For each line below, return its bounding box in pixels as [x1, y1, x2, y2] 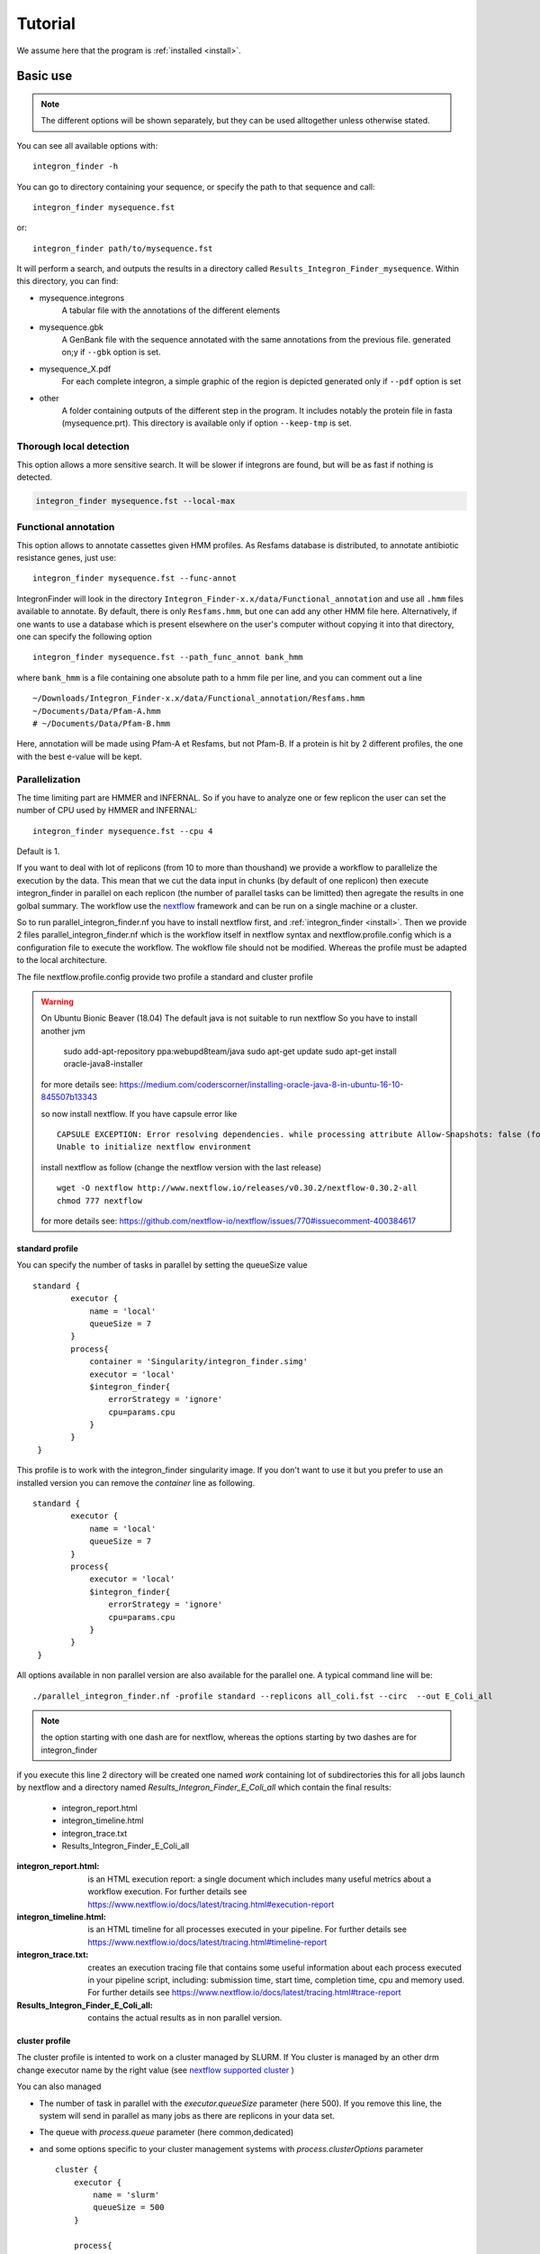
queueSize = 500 [93, 2203, 165, 2213]
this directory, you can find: [16, 276, 119, 287]
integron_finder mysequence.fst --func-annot [32, 573, 238, 583]
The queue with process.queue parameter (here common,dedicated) [39, 2127, 294, 2138]
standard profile [16, 1243, 78, 1253]
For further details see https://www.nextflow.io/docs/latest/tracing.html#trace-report [87, 1987, 401, 1998]
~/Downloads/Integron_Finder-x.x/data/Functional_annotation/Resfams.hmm [32, 693, 365, 703]
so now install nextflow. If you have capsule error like [40, 1108, 238, 1119]
